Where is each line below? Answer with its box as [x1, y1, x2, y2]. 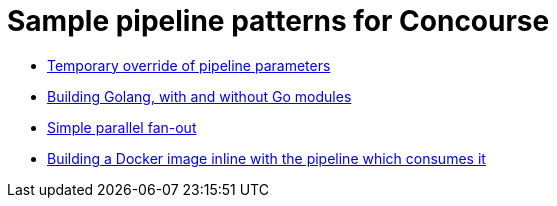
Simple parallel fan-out [47, 118, 197, 136]
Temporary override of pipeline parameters [47, 56, 331, 74]
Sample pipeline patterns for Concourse [7, 4, 550, 38]
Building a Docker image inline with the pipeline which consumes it [47, 149, 486, 167]
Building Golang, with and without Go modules [47, 87, 352, 105]
